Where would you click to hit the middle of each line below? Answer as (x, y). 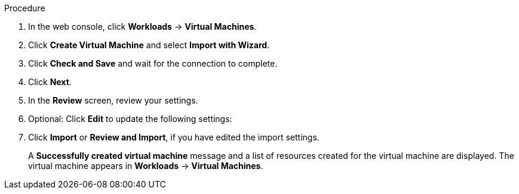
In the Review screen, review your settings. (113, 100)
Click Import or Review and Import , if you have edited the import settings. (174, 137)
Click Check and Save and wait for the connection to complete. (153, 63)
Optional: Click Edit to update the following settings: (130, 119)
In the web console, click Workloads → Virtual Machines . (142, 26)
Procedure (25, 8)
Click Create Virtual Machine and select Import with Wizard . (149, 45)
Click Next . (50, 82)
